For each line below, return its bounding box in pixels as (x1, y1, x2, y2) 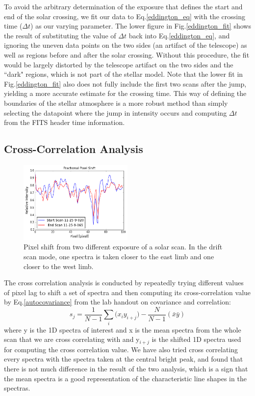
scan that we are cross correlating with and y (4, 334, 140, 344)
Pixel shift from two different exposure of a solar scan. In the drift (24, 242, 223, 252)
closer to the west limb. (24, 261, 94, 271)
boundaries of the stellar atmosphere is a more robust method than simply (4, 97, 228, 108)
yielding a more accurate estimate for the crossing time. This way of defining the (4, 88, 247, 98)
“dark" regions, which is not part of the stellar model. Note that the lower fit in (4, 69, 243, 79)
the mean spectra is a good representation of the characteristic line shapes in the (4, 373, 247, 383)
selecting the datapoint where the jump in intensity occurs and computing (4, 107, 227, 118)
